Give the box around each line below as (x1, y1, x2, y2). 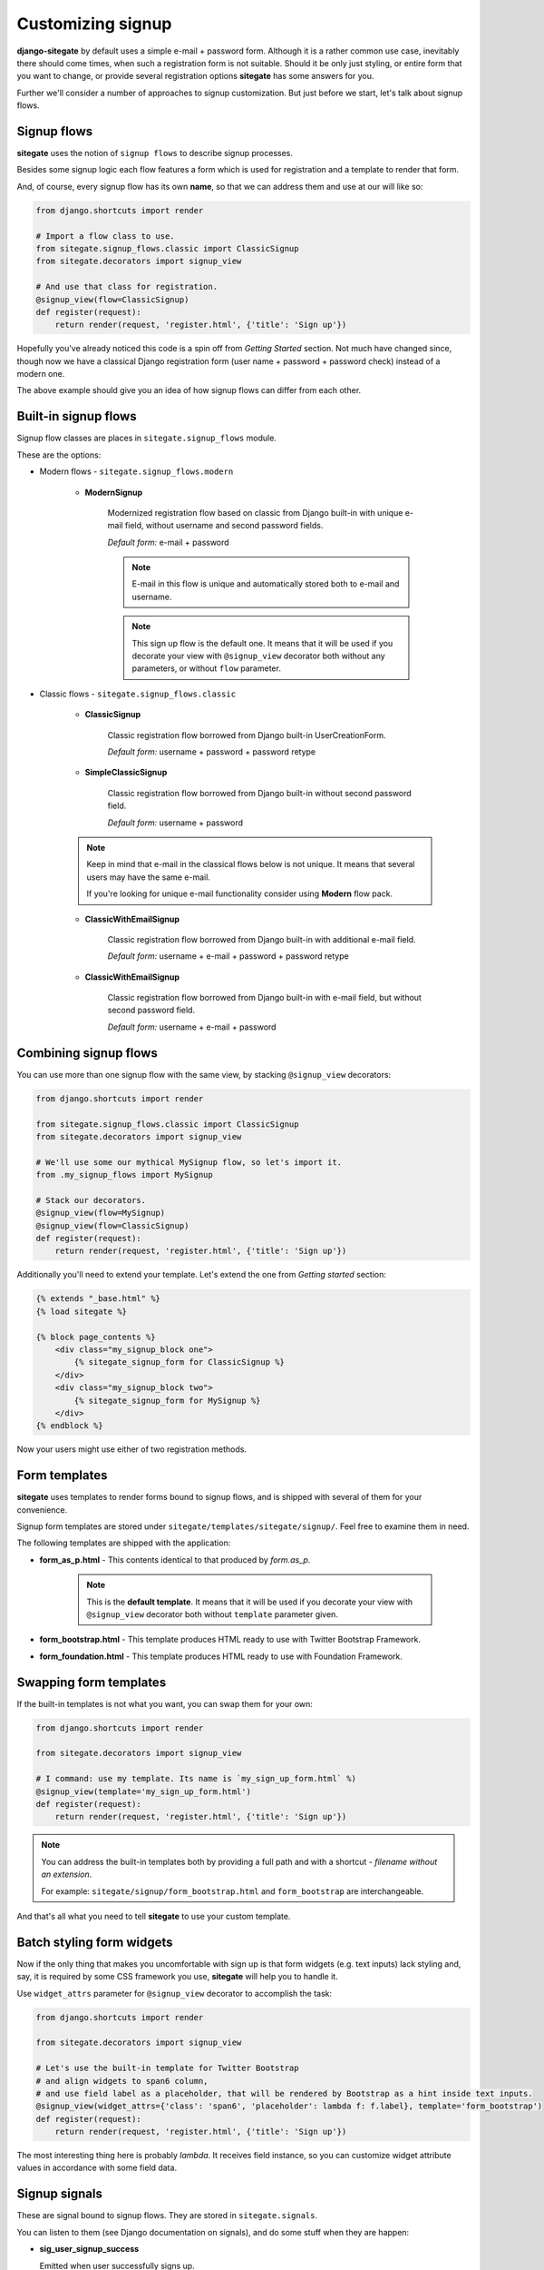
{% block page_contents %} (35, 1331, 156, 1342)
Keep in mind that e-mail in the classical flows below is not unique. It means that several (86, 859, 415, 870)
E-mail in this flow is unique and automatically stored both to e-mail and (131, 578, 400, 589)
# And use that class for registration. (35, 281, 218, 292)
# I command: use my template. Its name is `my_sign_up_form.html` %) (35, 1773, 357, 1784)
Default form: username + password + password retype (107, 746, 316, 757)
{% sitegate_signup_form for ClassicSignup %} (73, 1357, 285, 1367)
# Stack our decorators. (35, 1195, 147, 1205)
